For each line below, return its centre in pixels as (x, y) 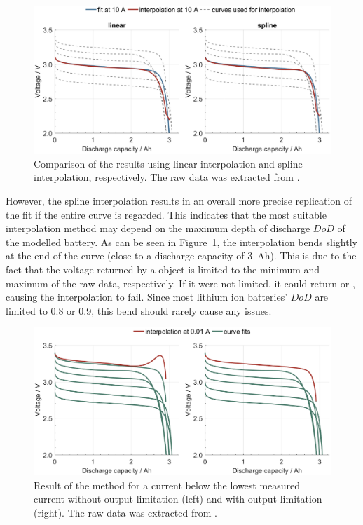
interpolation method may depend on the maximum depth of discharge (158, 228)
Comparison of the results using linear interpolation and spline (168, 163)
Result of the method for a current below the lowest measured (167, 485)
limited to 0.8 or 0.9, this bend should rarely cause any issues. (139, 310)
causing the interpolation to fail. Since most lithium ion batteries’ (147, 297)
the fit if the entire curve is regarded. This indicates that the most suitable (166, 214)
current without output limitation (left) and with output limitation (178, 499)
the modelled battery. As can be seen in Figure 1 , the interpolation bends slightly (181, 241)
